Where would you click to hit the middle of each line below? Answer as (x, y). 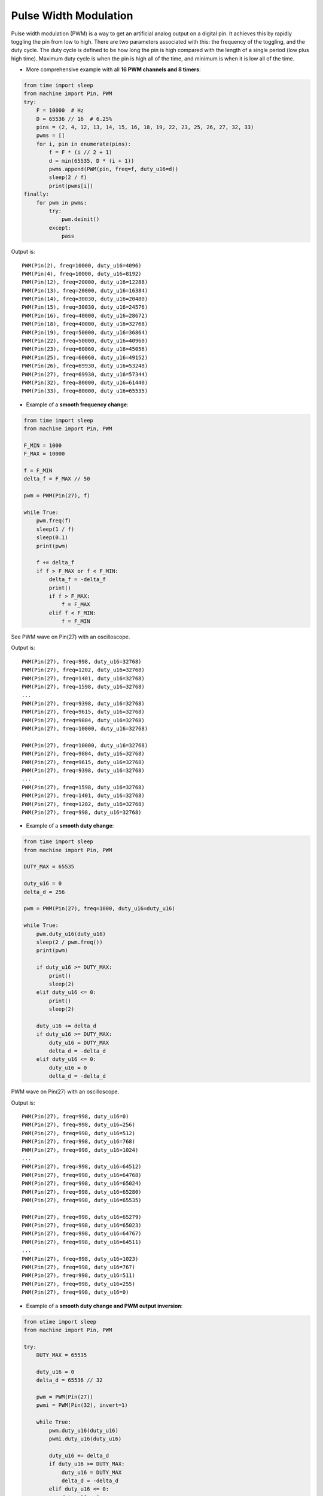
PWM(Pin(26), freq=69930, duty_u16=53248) (85, 366)
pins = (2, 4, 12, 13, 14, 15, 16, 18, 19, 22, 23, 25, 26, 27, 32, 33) (145, 127)
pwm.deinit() (80, 219)
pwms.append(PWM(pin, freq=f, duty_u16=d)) (114, 169)
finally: (36, 194)
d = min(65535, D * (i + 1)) (92, 161)
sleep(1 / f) (55, 529)
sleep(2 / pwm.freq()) (69, 942)
